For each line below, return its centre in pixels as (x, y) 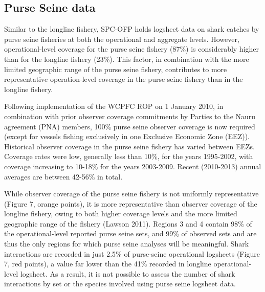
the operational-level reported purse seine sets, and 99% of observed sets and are (130, 233)
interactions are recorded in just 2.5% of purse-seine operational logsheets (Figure (132, 253)
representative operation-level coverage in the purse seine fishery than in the (124, 79)
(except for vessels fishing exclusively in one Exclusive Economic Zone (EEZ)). (127, 136)
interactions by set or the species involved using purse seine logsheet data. (120, 284)
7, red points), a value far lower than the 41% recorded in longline (108, 264)
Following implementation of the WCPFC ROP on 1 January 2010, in (114, 106)
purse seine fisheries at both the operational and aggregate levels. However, (122, 39)
